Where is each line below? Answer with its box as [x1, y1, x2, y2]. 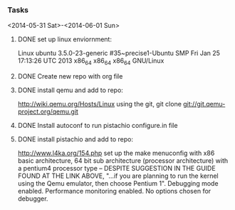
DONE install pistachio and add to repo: [17, 135, 134, 144]
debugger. [17, 194, 48, 203]
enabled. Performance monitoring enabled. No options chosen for [17, 187, 211, 196]
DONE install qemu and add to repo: [17, 86, 123, 94]
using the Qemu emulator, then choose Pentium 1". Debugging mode [17, 179, 219, 188]
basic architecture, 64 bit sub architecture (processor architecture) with [17, 156, 229, 165]
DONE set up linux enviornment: [17, 35, 113, 44]
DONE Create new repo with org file [17, 72, 123, 81]
